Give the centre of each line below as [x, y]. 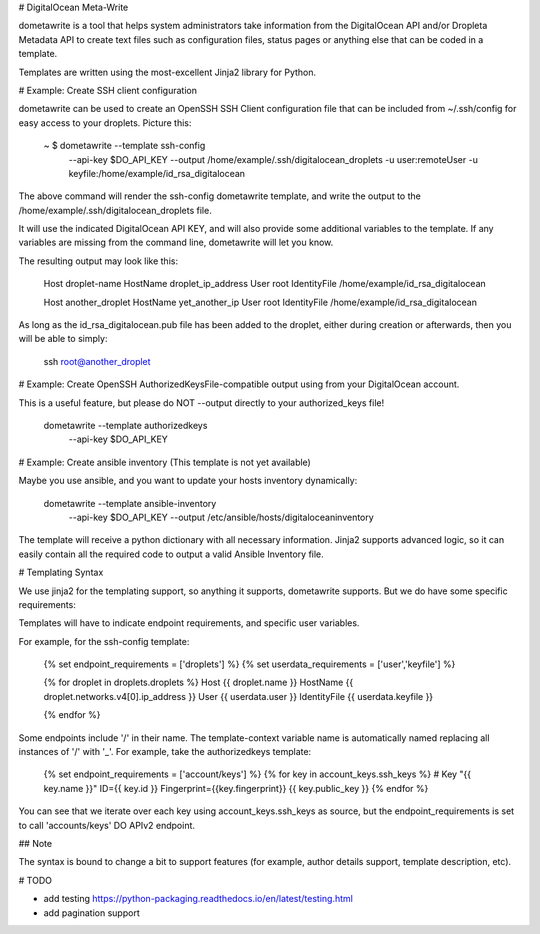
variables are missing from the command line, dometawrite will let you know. [176, 242]
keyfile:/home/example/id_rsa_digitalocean [156, 173]
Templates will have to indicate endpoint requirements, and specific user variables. [189, 623]
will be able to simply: [63, 339]
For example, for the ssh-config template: [104, 641]
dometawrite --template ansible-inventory [130, 503]
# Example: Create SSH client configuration [107, 90]
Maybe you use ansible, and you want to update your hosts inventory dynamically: [188, 481]
